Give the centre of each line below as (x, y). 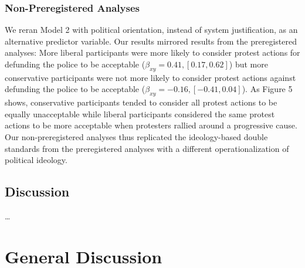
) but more (248, 64)
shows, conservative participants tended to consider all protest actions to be (141, 102)
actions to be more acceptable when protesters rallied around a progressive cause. (151, 125)
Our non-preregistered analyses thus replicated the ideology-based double (136, 136)
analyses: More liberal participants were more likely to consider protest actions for (152, 52)
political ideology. (36, 160)
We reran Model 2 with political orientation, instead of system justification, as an (151, 30)
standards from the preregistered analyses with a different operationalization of (147, 148)
